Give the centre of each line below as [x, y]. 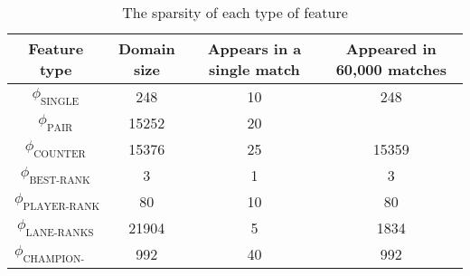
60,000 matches [391, 69]
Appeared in [391, 48]
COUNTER [60, 154]
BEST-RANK [60, 180]
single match [254, 69]
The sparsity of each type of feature [235, 12]
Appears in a [254, 48]
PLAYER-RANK [61, 206]
